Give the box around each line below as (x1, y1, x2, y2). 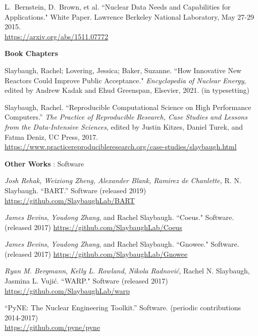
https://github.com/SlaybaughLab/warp (5, 285, 130, 296)
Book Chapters (5, 48, 58, 59)
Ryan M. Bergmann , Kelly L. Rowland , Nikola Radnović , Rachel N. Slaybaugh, (5, 265, 250, 276)
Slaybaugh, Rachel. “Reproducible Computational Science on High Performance (5, 101, 251, 112)
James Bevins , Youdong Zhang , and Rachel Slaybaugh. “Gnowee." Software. (5, 239, 239, 249)
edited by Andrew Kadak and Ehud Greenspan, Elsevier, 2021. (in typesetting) (5, 85, 250, 95)
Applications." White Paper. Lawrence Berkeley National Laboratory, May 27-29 (5, 11, 254, 22)
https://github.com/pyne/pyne (5, 322, 100, 332)
